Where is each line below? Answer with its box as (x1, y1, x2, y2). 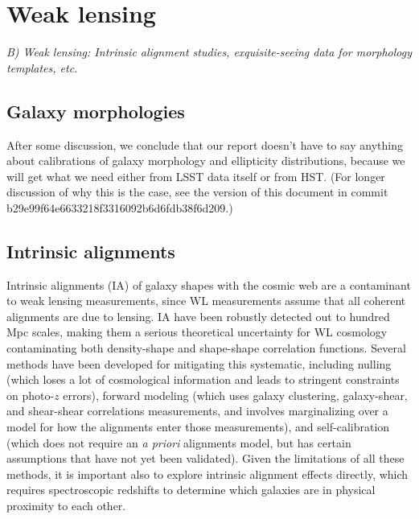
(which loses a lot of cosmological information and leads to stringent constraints (6, 371, 400, 388)
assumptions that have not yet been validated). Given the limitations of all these (6, 450, 405, 467)
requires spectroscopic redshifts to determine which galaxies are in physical (6, 481, 376, 498)
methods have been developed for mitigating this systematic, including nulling (6, 355, 392, 372)
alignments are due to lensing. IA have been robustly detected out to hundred (6, 307, 390, 324)
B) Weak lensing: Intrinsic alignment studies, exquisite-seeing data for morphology (6, 43, 412, 60)
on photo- (6, 386, 55, 403)
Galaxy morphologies (6, 98, 185, 123)
